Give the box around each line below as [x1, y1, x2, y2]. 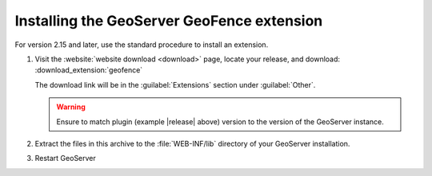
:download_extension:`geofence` [34, 65, 143, 75]
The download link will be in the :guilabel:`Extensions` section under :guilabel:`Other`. [34, 80, 316, 89]
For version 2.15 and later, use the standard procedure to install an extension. [14, 40, 269, 49]
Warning [56, 102, 86, 111]
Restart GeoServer [34, 154, 96, 163]
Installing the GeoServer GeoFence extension [14, 12, 323, 29]
